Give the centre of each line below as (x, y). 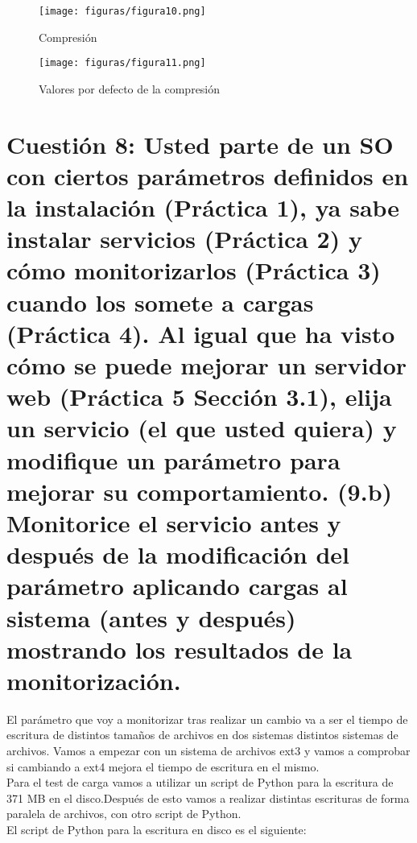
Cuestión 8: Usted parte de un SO (200, 144)
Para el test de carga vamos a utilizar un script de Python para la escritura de (200, 782)
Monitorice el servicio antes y (174, 522)
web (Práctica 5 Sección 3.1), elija (199, 397)
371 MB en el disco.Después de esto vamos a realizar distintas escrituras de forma (208, 798)
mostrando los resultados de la (180, 649)
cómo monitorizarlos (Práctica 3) (194, 270)
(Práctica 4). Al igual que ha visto (201, 333)
